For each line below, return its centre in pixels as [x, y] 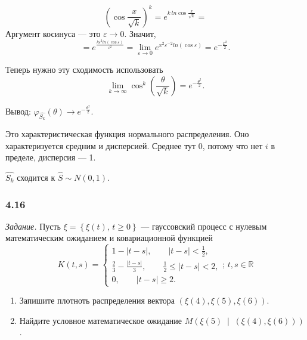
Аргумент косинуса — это [53, 33]
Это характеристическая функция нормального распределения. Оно [127, 133]
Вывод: [18, 111]
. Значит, [140, 33]
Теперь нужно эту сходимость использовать [84, 69]
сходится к [36, 177]
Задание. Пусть [33, 226]
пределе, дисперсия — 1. [51, 157]
